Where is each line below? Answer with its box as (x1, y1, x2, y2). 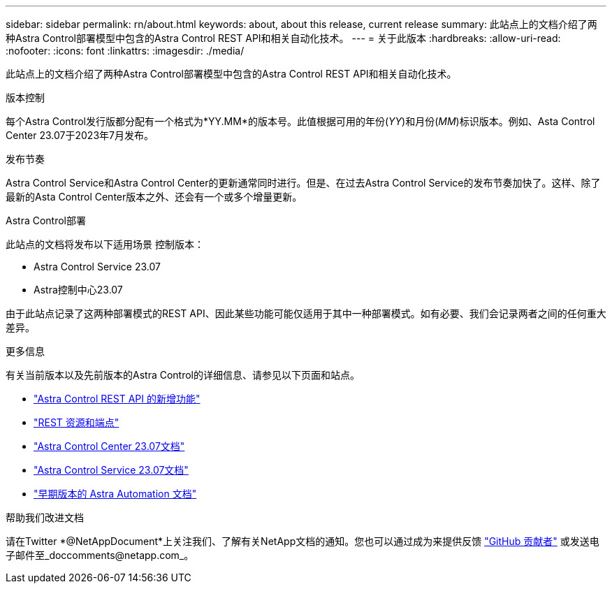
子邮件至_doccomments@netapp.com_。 (6, 549, 194, 561)
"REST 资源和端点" (34, 416, 119, 428)
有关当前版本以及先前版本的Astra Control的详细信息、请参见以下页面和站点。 (6, 369, 360, 381)
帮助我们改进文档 (6, 511, 84, 523)
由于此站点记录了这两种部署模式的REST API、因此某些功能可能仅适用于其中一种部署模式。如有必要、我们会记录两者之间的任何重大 (6, 307, 606, 319)
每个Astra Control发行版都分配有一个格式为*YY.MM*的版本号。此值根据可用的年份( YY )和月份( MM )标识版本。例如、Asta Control (6, 115, 595, 127)
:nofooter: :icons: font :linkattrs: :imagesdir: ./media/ (6, 45, 245, 57)
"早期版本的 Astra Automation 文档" (34, 488, 197, 500)
